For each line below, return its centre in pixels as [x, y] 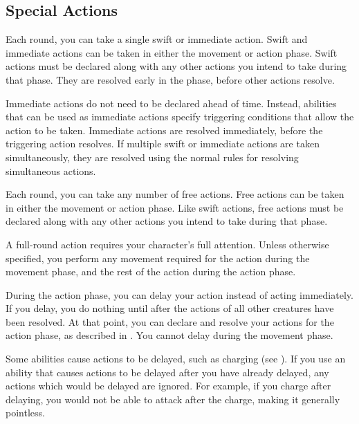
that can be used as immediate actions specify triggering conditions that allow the [180, 117]
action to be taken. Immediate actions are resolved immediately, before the [164, 130]
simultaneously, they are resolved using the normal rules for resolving [152, 157]
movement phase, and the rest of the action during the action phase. [151, 271]
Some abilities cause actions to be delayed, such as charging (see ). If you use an [176, 359]
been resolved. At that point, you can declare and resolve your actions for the [170, 321]
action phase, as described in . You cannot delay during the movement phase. [169, 335]
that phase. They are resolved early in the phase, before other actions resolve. [170, 79]
